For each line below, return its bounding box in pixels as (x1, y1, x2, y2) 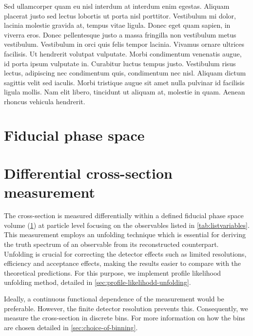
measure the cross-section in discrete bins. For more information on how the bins (4, 313, 245, 323)
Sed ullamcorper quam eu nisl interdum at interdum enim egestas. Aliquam (4, 1, 230, 11)
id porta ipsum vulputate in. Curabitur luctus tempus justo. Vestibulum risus (4, 58, 236, 68)
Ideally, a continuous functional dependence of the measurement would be (4, 293, 224, 303)
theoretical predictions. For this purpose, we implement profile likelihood (4, 267, 221, 278)
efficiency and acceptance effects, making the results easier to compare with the (4, 258, 241, 268)
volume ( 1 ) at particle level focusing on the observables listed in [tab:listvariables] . (4, 220, 250, 230)
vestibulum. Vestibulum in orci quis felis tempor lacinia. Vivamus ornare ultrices (4, 39, 245, 49)
